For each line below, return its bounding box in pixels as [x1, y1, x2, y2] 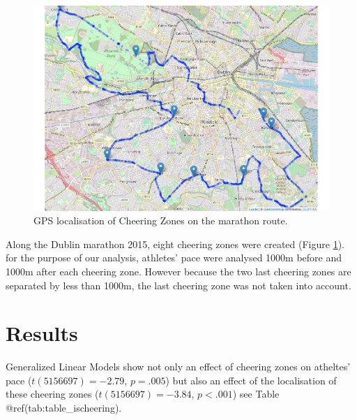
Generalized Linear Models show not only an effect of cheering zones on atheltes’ [6, 359, 351, 374]
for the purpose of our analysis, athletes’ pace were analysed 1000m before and [6, 250, 342, 265]
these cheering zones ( [6, 386, 99, 401]
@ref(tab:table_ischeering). [6, 400, 122, 414]
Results [6, 319, 78, 347]
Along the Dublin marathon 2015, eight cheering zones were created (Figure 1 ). [6, 236, 344, 251]
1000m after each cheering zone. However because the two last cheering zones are [6, 263, 351, 278]
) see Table [232, 386, 280, 401]
